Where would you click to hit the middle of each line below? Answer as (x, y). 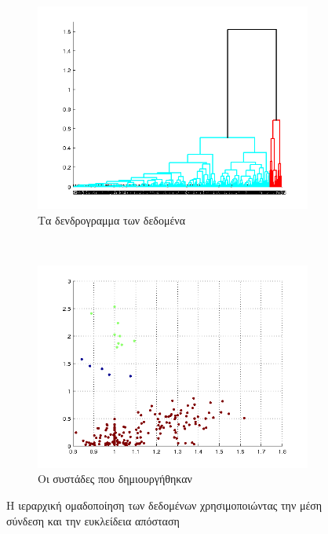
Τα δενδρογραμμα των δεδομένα (111, 219)
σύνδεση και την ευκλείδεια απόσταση (93, 520)
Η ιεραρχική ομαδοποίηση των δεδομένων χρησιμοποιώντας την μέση (164, 505)
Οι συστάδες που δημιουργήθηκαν (115, 479)
